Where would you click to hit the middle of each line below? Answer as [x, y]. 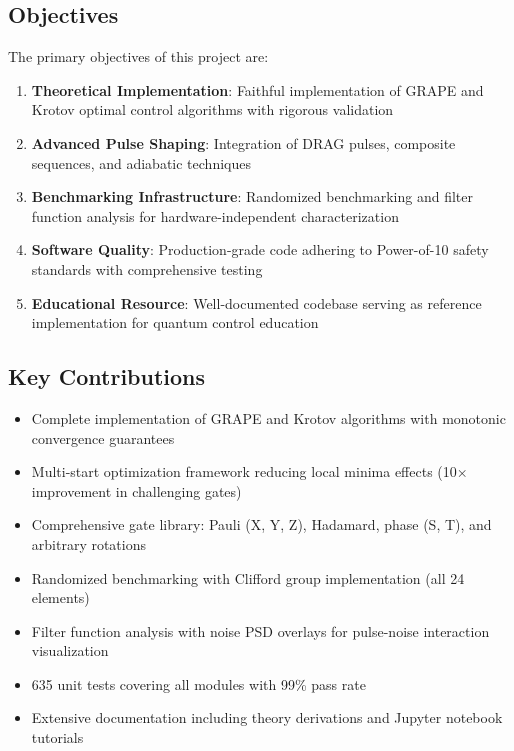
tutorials [57, 737]
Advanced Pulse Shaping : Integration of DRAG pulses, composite [243, 142]
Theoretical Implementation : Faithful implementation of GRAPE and [257, 89]
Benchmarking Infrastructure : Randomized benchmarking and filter [252, 196]
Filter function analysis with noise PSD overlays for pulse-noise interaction [260, 630]
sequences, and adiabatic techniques [141, 162]
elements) [60, 597]
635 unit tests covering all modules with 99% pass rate [198, 683]
